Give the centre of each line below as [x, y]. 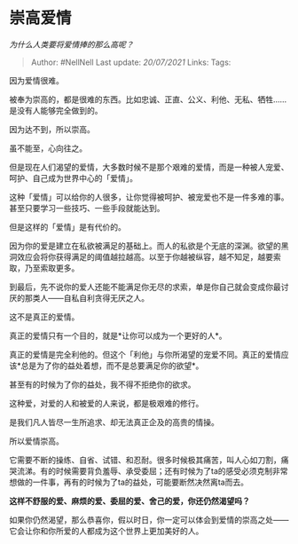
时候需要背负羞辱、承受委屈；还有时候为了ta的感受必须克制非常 [172, 470]
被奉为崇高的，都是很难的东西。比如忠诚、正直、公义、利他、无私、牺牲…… [148, 99]
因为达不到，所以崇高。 [52, 129]
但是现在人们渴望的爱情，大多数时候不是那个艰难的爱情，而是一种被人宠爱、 [149, 167]
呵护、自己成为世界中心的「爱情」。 [73, 177]
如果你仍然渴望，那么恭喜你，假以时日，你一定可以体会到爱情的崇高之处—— [149, 519]
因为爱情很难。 [36, 80]
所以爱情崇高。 [36, 441]
